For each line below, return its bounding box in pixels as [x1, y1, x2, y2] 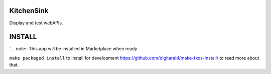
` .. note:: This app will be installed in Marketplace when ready [9, 46, 138, 52]
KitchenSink [9, 6, 49, 15]
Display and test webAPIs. [9, 20, 63, 26]
